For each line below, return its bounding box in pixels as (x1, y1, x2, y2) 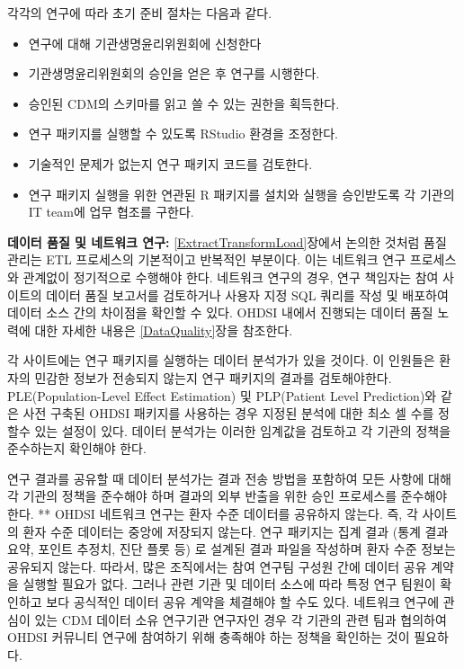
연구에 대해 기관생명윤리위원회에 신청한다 (28, 33, 262, 52)
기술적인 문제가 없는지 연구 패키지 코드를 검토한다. (28, 154, 313, 173)
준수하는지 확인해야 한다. (7, 439, 147, 458)
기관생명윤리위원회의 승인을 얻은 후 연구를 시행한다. (28, 64, 320, 83)
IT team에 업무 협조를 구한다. (28, 202, 194, 221)
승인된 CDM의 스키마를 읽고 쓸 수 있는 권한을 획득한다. (28, 94, 340, 112)
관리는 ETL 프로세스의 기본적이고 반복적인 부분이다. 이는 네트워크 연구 (7, 250, 406, 269)
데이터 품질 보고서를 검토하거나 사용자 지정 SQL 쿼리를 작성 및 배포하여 (46, 285, 449, 304)
